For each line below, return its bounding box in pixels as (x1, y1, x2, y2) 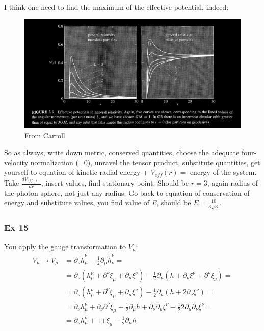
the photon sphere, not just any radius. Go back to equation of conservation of (4, 187, 250, 198)
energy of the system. (190, 167, 257, 177)
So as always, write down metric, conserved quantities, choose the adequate (4, 147, 240, 158)
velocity (4, 157, 29, 167)
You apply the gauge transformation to (4, 241, 126, 252)
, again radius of (207, 177, 258, 188)
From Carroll (24, 130, 65, 140)
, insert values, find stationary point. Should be (41, 177, 189, 188)
